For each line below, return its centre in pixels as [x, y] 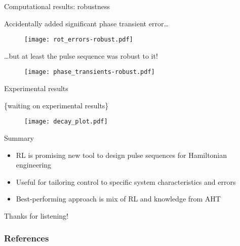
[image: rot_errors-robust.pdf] [79, 40]
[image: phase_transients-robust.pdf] [90, 72]
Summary [19, 137]
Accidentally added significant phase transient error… [86, 23]
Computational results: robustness [57, 6]
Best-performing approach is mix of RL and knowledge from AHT [118, 199]
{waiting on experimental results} [56, 105]
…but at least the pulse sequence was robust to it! [81, 55]
